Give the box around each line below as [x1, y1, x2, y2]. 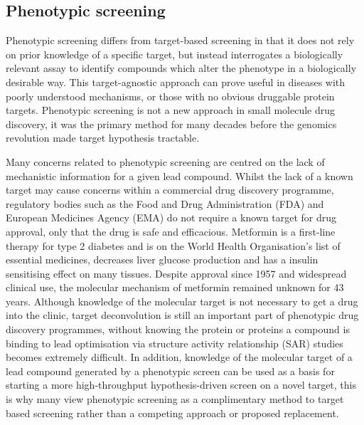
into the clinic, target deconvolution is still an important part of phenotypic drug [6, 308, 359, 322]
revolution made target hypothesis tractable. [6, 130, 200, 145]
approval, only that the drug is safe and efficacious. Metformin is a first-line [6, 224, 336, 238]
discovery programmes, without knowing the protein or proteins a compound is [6, 322, 350, 337]
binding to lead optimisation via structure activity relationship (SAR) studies [6, 335, 343, 350]
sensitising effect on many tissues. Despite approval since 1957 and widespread [6, 266, 347, 280]
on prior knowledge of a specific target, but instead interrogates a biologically [6, 46, 343, 61]
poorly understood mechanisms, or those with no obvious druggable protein [6, 88, 335, 103]
